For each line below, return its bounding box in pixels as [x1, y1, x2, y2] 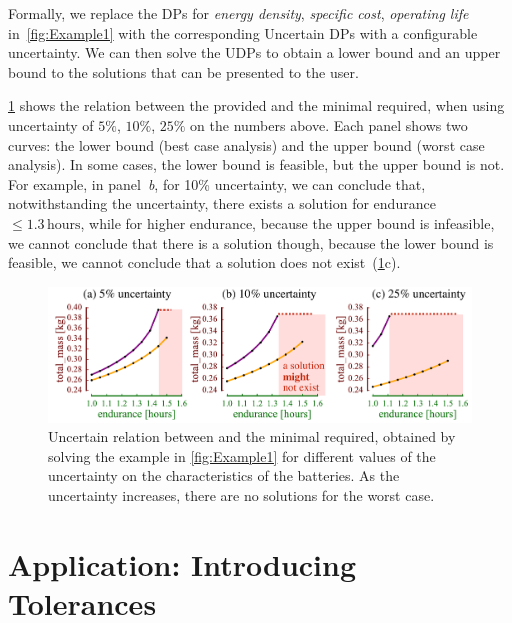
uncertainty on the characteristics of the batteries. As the [48, 465, 400, 486]
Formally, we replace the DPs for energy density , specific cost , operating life [8, 3, 469, 23]
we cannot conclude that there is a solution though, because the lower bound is [8, 232, 494, 253]
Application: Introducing [8, 543, 357, 584]
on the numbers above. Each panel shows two [190, 114, 468, 135]
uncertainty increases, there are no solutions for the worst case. [48, 485, 435, 506]
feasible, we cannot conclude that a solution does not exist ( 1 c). [8, 252, 401, 273]
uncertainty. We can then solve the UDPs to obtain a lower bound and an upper [8, 42, 501, 63]
